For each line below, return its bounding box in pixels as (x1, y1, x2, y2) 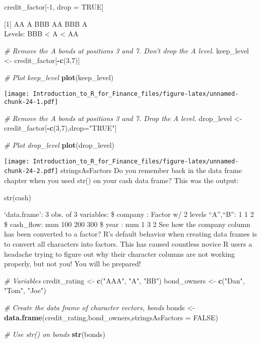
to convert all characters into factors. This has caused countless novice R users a (4, 238, 252, 249)
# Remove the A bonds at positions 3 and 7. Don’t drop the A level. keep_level (4, 45, 249, 55)
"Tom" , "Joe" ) (4, 285, 46, 296)
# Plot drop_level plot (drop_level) (4, 140, 114, 150)
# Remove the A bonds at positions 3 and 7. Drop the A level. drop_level (4, 112, 232, 123)
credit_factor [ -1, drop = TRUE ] (4, 2, 104, 12)
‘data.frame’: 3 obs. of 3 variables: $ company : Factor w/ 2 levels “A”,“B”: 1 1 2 (4, 209, 254, 219)
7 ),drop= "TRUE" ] (61, 123, 117, 133)
